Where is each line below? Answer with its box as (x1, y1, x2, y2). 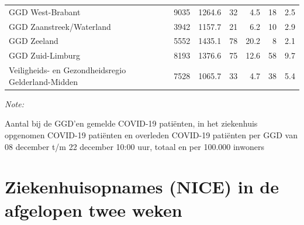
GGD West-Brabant (9, 5, 81, 18)
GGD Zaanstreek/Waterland (9, 20, 111, 32)
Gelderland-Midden (9, 75, 78, 87)
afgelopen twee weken (5, 197, 182, 221)
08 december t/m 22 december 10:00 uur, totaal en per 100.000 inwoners (5, 140, 264, 152)
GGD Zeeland (9, 35, 58, 47)
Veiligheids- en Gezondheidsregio (9, 64, 126, 76)
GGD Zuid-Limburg (9, 49, 80, 62)
